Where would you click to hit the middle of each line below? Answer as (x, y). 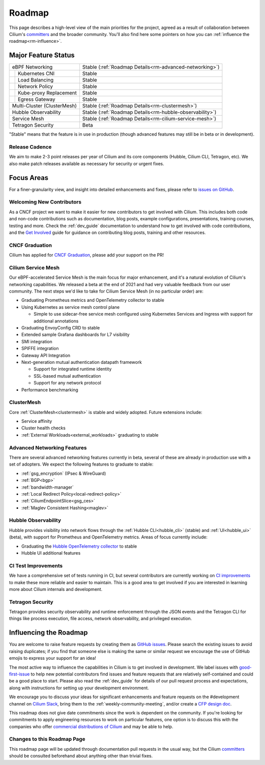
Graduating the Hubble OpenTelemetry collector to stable (79, 546)
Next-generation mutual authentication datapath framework (82, 362)
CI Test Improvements (36, 565)
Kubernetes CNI (36, 74)
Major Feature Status (42, 55)
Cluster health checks (43, 428)
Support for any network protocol (67, 383)
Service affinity (37, 421)
